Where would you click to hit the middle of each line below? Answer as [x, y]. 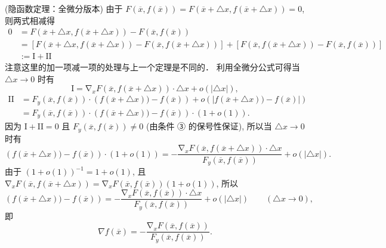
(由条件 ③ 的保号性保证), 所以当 [209, 126]
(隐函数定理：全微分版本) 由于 [64, 8]
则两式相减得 [30, 20]
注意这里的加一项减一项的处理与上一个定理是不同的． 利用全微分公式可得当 [152, 67]
